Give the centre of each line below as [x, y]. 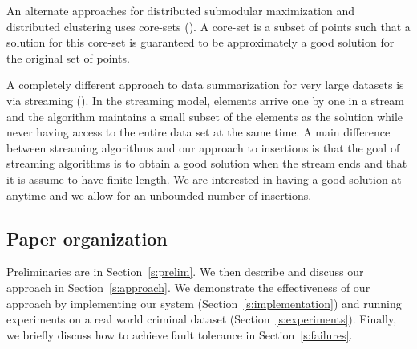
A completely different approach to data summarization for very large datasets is [205, 85]
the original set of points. [68, 57]
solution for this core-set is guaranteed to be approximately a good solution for [200, 42]
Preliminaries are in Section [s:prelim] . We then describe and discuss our [185, 272]
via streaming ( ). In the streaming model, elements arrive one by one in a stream [205, 100]
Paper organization [87, 238]
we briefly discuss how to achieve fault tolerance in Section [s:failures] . [180, 334]
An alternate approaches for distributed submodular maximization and [181, 10]
